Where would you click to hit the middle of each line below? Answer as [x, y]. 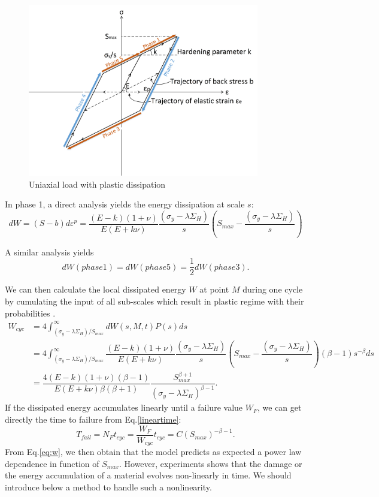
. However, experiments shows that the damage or [210, 463]
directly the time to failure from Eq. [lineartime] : [93, 419]
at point [214, 289]
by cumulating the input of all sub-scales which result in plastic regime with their [154, 301]
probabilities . [30, 313]
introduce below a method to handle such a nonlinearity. [108, 487]
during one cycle [273, 289]
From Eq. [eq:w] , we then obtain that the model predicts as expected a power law [153, 452]
